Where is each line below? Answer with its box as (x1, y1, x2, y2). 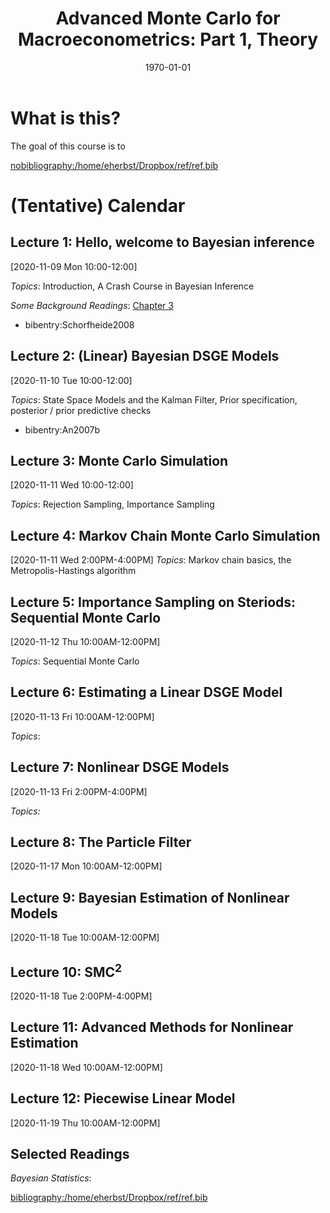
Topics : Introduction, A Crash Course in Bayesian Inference (10, 280, 255, 292)
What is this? (10, 107, 122, 129)
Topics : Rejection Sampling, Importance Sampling (10, 498, 215, 511)
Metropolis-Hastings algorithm (10, 565, 137, 577)
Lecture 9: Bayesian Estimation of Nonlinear (10, 889, 290, 906)
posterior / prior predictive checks (10, 404, 152, 416)
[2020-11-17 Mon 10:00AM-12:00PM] (10, 860, 163, 872)
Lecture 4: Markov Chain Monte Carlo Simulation (10, 527, 321, 544)
